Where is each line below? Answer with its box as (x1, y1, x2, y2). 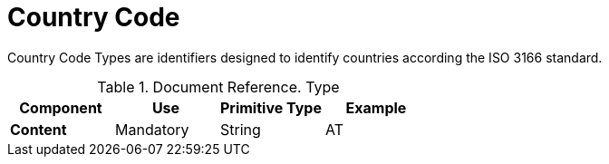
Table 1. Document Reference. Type (97, 77, 340, 96)
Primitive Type (219, 98, 322, 117)
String (219, 120, 261, 139)
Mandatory (114, 120, 189, 139)
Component (19, 98, 102, 117)
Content (10, 120, 67, 139)
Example (345, 98, 407, 117)
